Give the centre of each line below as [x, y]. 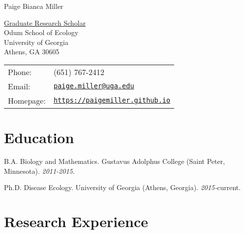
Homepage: [27, 100]
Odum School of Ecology [41, 32]
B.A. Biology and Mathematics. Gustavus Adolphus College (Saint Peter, [115, 161]
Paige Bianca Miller [34, 6]
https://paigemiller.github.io [112, 100]
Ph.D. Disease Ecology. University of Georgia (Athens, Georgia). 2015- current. [122, 187]
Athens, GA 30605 [32, 52]
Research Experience [76, 221]
